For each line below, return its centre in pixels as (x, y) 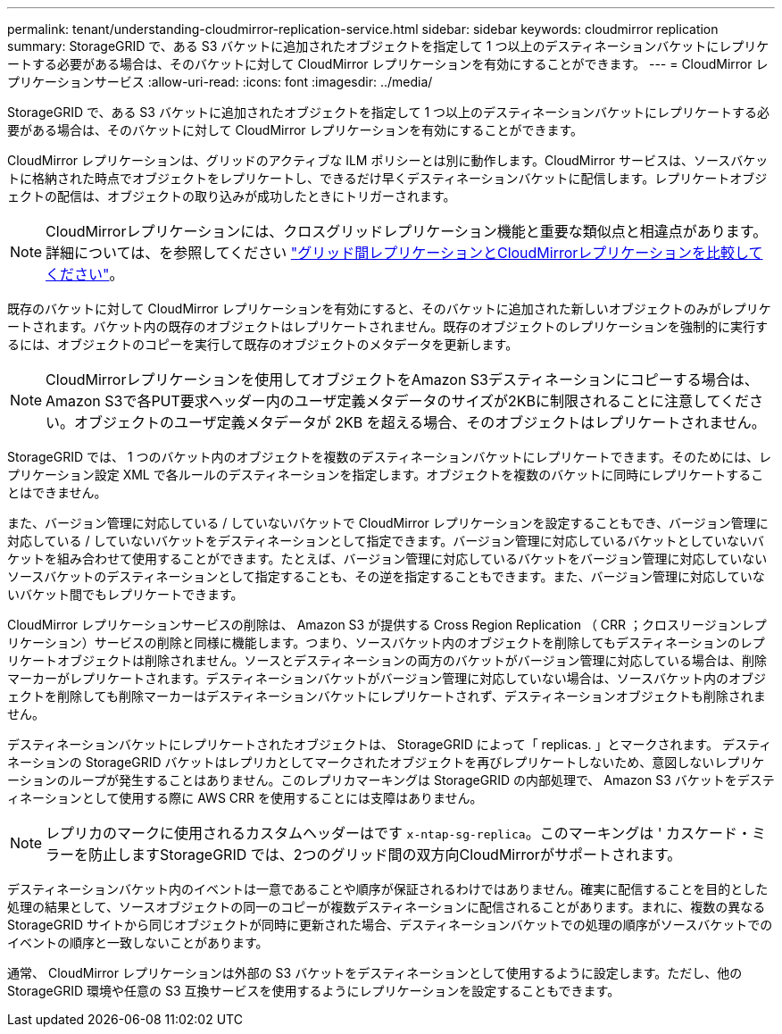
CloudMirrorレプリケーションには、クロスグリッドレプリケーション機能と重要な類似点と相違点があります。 (407, 231)
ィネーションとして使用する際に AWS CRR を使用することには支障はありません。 (245, 798)
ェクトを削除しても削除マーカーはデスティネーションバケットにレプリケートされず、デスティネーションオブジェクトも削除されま (387, 696)
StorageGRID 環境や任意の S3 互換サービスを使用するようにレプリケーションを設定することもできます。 (314, 991)
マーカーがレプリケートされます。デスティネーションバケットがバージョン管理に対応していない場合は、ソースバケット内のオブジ (387, 678)
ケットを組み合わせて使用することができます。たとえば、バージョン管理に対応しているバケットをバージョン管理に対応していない (387, 559)
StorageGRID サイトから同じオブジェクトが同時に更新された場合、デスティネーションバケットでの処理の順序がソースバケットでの (390, 925)
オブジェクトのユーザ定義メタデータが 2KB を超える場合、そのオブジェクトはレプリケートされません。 (420, 422)
